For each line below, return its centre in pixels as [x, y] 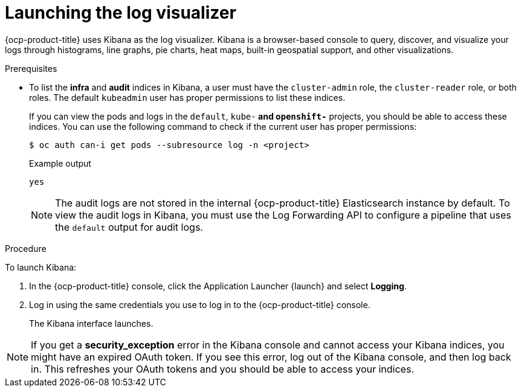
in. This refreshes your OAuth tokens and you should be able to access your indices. [222, 369]
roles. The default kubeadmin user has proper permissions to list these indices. [187, 97]
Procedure [26, 248]
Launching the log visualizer [121, 13]
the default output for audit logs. [129, 227]
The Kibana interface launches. [91, 323]
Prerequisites [31, 68]
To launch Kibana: [41, 267]
